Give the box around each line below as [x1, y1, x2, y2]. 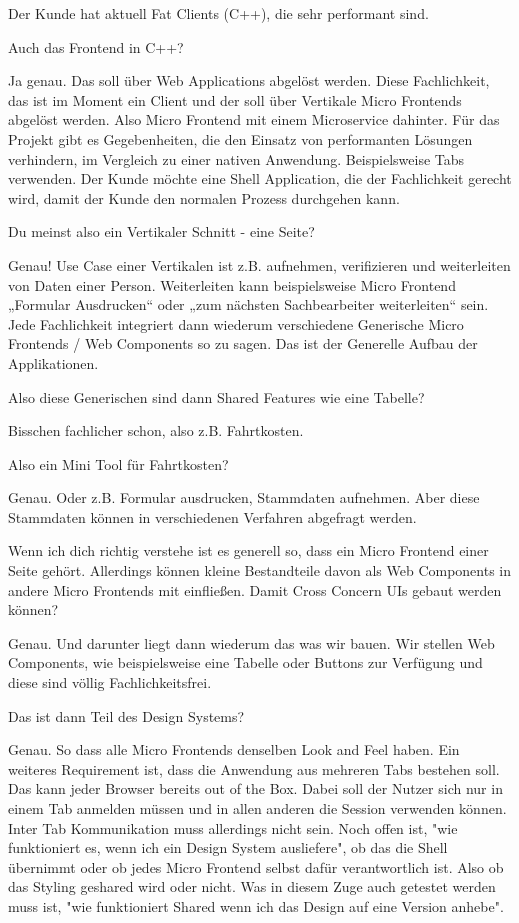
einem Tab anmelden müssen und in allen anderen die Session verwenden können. [8, 798, 507, 818]
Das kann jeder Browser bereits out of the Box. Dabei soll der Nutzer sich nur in [8, 778, 503, 799]
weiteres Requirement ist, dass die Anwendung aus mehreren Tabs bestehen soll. [8, 758, 500, 779]
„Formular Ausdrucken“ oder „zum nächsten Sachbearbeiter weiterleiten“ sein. [8, 294, 489, 315]
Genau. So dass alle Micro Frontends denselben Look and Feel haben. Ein [8, 739, 460, 760]
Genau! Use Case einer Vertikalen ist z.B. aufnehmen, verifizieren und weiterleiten [8, 254, 511, 275]
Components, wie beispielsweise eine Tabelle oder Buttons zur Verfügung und [8, 652, 483, 673]
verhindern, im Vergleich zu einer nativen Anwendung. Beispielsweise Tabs [8, 148, 465, 169]
